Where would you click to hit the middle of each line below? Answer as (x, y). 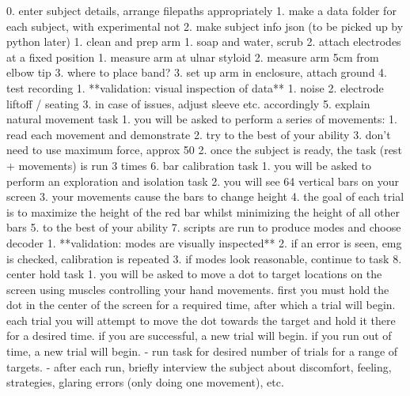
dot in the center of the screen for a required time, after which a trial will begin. (201, 305)
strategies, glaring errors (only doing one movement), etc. (145, 382)
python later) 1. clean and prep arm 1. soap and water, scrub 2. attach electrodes (204, 41)
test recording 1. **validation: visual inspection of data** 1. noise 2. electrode (195, 87)
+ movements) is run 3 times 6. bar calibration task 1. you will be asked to (189, 165)
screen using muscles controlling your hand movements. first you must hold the (198, 289)
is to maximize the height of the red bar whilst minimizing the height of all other (203, 211)
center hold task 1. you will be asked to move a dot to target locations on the (194, 274)
